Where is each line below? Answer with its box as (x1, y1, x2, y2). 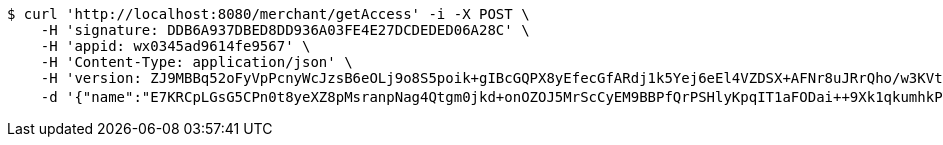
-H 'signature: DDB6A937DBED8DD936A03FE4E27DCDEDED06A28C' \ (40, 22, 530, 38)
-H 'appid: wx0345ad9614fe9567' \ (40, 38, 311, 54)
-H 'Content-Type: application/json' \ (40, 54, 353, 70)
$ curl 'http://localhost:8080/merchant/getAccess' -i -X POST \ (7, 6, 530, 22)
